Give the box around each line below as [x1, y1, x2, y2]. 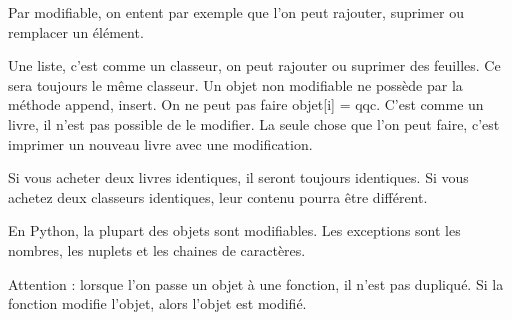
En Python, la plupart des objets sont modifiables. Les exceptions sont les [8, 220, 461, 241]
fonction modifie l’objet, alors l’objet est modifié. [8, 293, 307, 314]
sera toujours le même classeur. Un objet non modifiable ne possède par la [8, 74, 463, 95]
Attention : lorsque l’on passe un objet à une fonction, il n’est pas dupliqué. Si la [8, 273, 504, 294]
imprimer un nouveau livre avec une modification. [8, 133, 313, 154]
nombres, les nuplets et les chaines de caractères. [8, 239, 306, 260]
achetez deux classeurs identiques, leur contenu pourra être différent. [8, 186, 428, 207]
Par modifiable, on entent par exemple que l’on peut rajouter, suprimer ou [8, 2, 464, 22]
